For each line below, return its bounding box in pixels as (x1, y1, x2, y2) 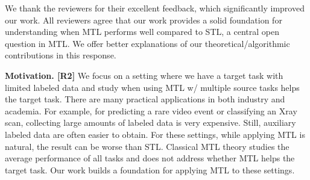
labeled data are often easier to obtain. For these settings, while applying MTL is (5, 128, 305, 140)
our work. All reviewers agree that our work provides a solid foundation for (5, 13, 282, 26)
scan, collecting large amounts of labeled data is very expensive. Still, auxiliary (5, 116, 296, 129)
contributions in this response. (5, 49, 116, 61)
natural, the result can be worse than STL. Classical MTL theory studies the (5, 140, 289, 152)
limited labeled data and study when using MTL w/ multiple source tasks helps (5, 81, 300, 93)
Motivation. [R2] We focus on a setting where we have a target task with (5, 69, 283, 81)
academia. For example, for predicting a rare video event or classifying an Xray (5, 104, 297, 117)
